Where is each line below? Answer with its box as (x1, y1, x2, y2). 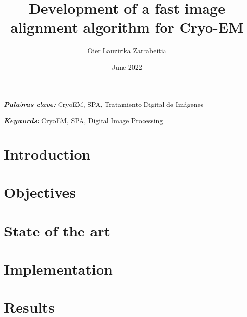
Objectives (4, 182, 76, 202)
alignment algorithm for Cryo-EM (10, 17, 244, 37)
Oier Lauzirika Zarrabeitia (87, 45, 166, 56)
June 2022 (112, 62, 142, 72)
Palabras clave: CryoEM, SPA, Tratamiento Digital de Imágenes (4, 99, 204, 109)
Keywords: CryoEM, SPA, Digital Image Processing (4, 115, 163, 126)
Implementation (4, 259, 113, 278)
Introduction (4, 144, 91, 164)
